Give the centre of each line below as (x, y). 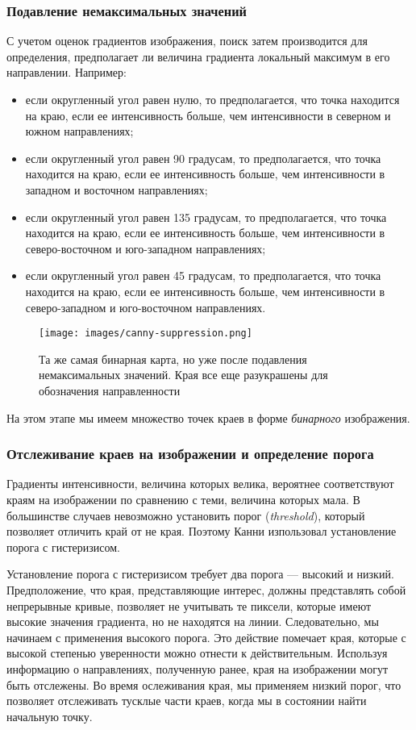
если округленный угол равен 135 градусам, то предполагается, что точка (206, 217)
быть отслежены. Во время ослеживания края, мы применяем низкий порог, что (204, 684)
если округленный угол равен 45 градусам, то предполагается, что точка (203, 275)
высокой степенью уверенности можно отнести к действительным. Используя (197, 653)
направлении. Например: (67, 72)
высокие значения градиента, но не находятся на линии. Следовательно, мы (193, 622)
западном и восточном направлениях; (116, 189)
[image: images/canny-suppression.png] (146, 334)
